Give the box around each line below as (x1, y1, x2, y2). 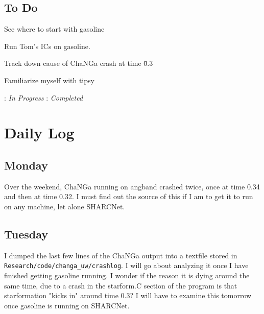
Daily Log (4, 122, 75, 143)
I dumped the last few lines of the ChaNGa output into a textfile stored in (4, 250, 237, 260)
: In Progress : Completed (4, 92, 83, 103)
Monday (4, 157, 48, 173)
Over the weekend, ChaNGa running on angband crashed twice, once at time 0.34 (4, 181, 260, 191)
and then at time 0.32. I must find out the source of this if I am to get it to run (4, 191, 253, 202)
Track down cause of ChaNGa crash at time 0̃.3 (4, 58, 153, 68)
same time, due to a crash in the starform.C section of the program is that (4, 280, 237, 291)
